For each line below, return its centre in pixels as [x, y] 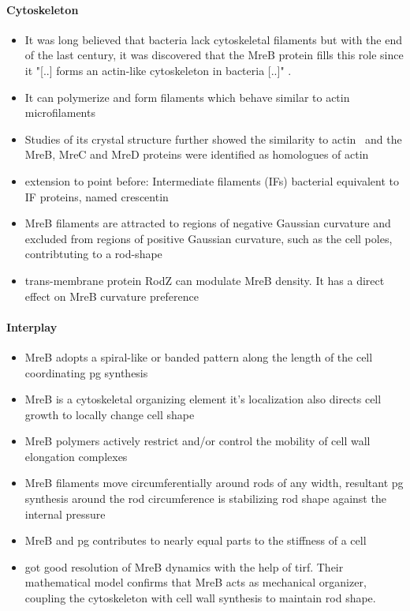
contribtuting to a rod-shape [93, 254]
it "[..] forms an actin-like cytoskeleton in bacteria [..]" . [158, 70]
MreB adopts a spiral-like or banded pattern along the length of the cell [199, 356]
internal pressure [65, 514]
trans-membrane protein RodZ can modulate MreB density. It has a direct [205, 280]
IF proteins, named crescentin [97, 196]
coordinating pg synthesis [86, 372]
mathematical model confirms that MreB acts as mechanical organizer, [196, 582]
